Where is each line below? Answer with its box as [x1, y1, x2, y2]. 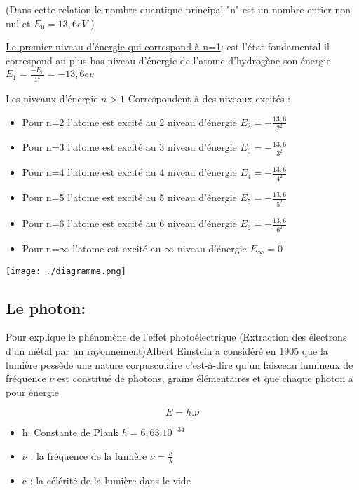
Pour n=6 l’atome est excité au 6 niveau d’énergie [22, 216, 237, 231]
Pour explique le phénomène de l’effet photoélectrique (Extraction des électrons [6, 329, 347, 344]
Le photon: [6, 297, 86, 318]
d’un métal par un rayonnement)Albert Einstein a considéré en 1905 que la [6, 343, 328, 358]
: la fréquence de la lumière [30, 448, 147, 463]
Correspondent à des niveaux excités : [128, 90, 291, 105]
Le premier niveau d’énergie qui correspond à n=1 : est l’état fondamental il [6, 39, 330, 54]
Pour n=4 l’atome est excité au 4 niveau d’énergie [22, 165, 237, 179]
